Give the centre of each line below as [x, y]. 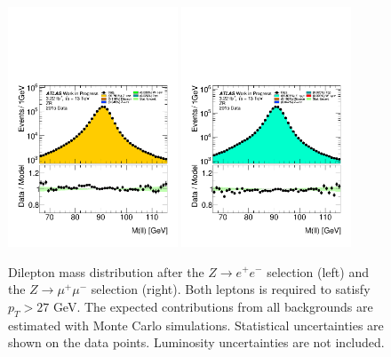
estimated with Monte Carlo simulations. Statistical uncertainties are [196, 325]
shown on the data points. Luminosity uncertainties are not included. [196, 342]
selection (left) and [318, 271]
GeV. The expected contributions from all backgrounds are [213, 306]
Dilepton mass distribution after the [106, 271]
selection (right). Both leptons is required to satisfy [231, 289]
